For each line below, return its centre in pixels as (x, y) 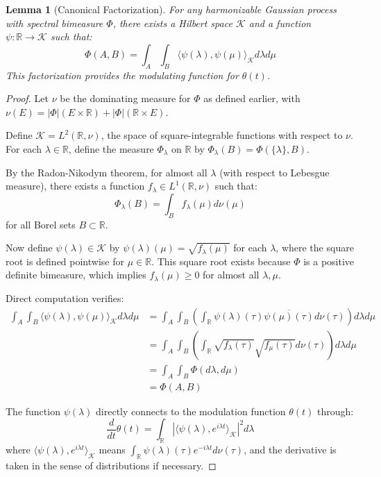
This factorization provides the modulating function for (122, 75)
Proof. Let (27, 98)
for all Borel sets (41, 224)
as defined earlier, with (252, 98)
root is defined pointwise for (65, 261)
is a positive (329, 261)
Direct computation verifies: (65, 298)
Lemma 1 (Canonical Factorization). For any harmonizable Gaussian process (171, 9)
